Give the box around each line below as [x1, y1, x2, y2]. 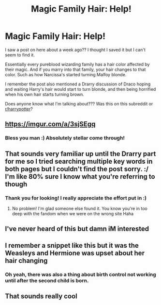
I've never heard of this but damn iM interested [5, 225, 149, 233]
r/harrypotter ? [5, 106, 33, 112]
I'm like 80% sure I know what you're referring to [5, 172, 156, 181]
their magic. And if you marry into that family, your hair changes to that [5, 67, 146, 72]
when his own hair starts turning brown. [5, 91, 85, 97]
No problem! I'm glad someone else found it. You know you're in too [12, 205, 147, 211]
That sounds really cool [5, 292, 77, 301]
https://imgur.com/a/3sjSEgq [5, 120, 96, 128]
